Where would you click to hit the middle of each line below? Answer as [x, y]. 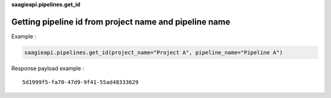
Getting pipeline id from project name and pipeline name [121, 22]
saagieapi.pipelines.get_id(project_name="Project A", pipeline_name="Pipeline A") [154, 52]
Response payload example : [48, 68]
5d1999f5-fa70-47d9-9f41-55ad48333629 [81, 82]
